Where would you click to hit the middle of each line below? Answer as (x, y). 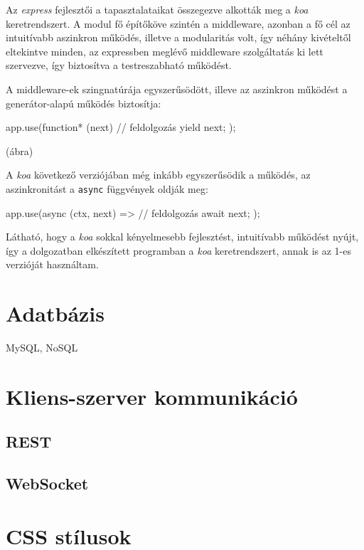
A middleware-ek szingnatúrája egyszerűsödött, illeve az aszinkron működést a (177, 89)
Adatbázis (55, 313)
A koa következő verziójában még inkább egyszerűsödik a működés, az (158, 175)
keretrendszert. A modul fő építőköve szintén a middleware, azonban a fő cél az (178, 23)
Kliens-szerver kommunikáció (152, 396)
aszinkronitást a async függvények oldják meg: (107, 188)
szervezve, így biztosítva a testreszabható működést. (119, 65)
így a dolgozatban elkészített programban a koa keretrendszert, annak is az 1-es (179, 250)
